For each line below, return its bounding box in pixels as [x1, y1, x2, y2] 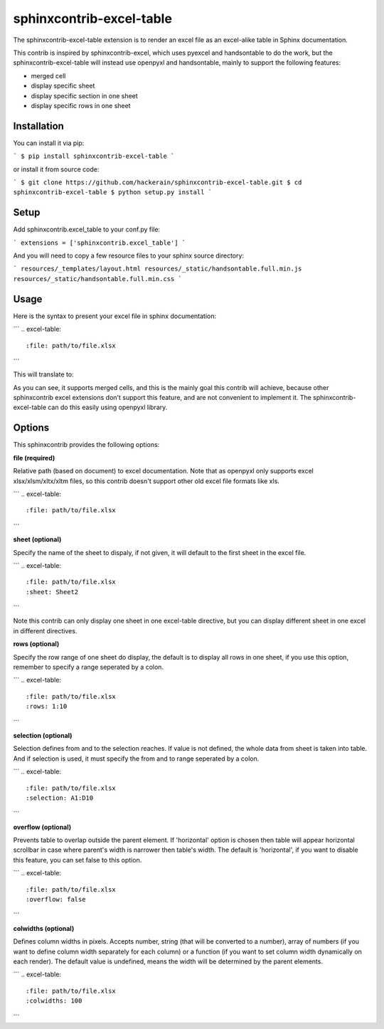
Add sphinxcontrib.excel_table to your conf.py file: [13, 225, 160, 234]
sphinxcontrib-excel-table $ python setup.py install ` [13, 189, 213, 196]
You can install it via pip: [13, 139, 85, 147]
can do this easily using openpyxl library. [47, 403, 168, 412]
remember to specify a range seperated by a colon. [13, 663, 164, 672]
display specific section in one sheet [31, 91, 138, 100]
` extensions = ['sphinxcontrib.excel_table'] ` [13, 238, 186, 247]
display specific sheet [31, 82, 95, 90]
